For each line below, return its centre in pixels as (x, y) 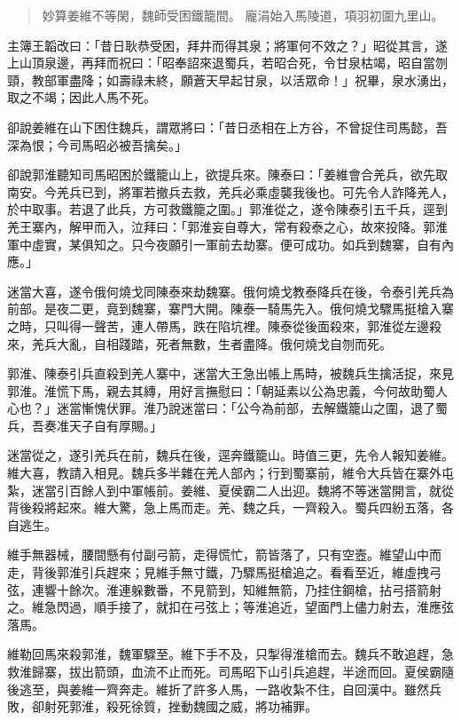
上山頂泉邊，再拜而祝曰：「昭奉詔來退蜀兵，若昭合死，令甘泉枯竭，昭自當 (221, 63)
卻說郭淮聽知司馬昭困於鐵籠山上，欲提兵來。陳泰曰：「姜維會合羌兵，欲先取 (227, 174)
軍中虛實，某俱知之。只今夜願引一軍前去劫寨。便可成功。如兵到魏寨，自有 (224, 244)
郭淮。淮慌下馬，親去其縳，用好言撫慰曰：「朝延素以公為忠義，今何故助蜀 (221, 390)
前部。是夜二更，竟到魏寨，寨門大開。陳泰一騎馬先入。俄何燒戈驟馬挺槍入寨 (230, 309)
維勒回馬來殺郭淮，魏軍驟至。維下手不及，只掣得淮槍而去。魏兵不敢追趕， (224, 654)
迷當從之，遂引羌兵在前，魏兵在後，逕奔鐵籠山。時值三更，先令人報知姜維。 (230, 455)
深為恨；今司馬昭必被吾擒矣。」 (97, 144)
